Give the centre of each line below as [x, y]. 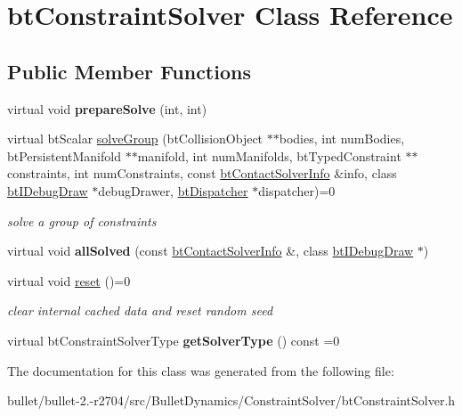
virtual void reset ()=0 [69, 280]
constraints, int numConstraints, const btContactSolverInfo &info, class [202, 173]
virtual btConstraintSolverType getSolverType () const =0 [174, 340]
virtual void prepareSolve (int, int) [107, 108]
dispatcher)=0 [297, 190]
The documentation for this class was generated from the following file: [201, 370]
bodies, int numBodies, [342, 139]
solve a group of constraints [82, 220]
